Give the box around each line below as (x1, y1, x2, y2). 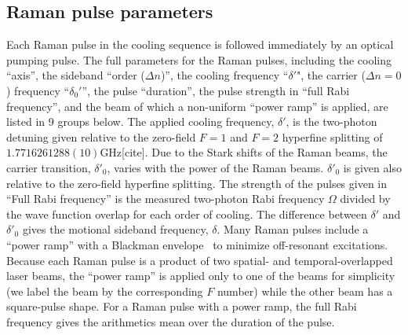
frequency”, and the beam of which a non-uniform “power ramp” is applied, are (6, 98, 388, 114)
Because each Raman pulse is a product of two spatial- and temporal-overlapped (6, 252, 393, 268)
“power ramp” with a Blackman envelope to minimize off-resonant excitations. (6, 236, 388, 252)
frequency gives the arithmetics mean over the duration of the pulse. (6, 313, 335, 329)
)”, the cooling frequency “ (160, 67, 289, 83)
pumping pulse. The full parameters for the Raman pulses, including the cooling (6, 51, 392, 68)
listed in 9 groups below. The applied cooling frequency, (6, 113, 275, 130)
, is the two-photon (286, 113, 377, 130)
